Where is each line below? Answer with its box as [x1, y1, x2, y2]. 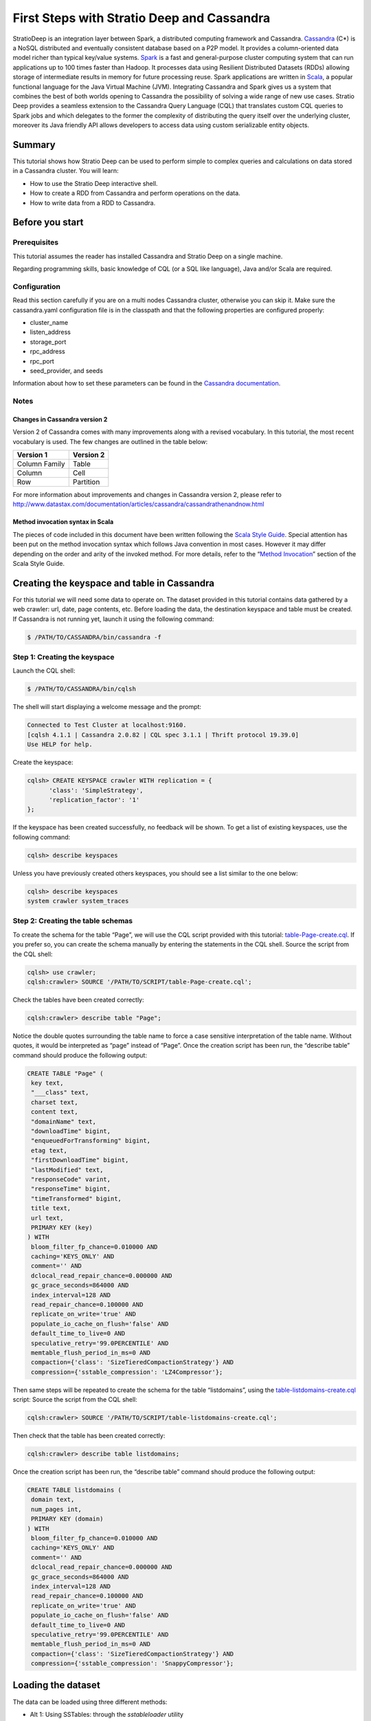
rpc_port [30, 357, 54, 365]
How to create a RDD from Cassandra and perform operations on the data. [30, 189, 240, 198]
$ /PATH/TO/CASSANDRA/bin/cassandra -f [27, 633, 161, 641]
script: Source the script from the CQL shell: [12, 1395, 137, 1404]
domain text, [31, 1496, 75, 1503]
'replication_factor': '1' [49, 796, 140, 803]
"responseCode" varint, [31, 1175, 111, 1183]
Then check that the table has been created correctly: [12, 1432, 166, 1440]
